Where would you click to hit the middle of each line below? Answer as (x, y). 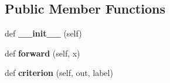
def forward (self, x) (42, 53)
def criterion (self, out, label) (59, 73)
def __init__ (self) (43, 33)
